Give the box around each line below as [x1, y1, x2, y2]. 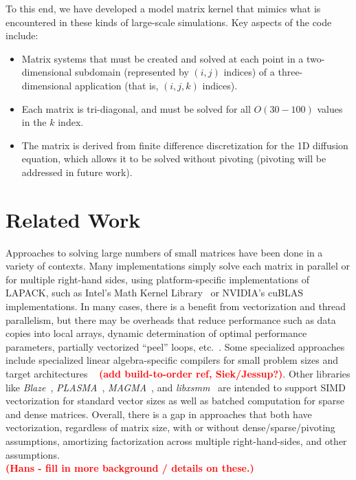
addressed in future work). [21, 164, 133, 179]
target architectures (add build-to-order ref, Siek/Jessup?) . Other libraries [5, 367, 351, 380]
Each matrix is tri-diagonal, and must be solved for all [21, 101, 251, 116]
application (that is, [74, 78, 159, 92]
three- [278, 65, 303, 79]
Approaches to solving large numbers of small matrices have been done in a [5, 245, 323, 259]
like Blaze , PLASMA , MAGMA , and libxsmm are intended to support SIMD [5, 380, 346, 394]
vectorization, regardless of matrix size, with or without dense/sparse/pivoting [5, 420, 335, 435]
